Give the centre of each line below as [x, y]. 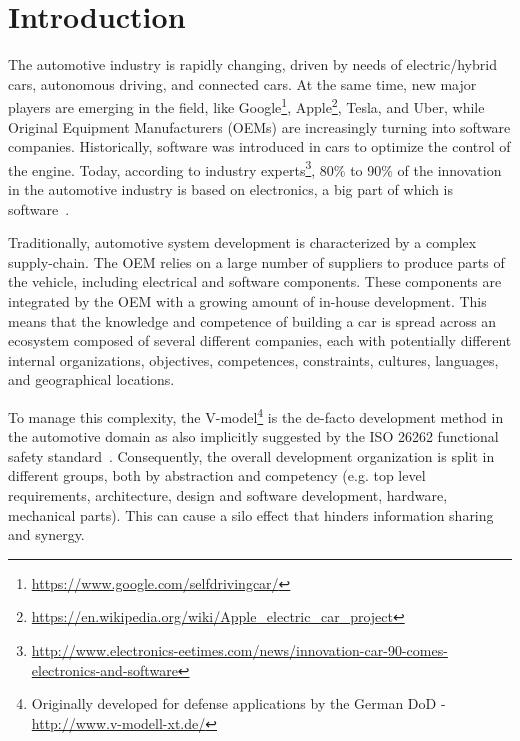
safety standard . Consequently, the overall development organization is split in [251, 455]
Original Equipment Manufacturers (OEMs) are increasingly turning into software [259, 126]
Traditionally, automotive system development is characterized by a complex [242, 242]
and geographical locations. [91, 379]
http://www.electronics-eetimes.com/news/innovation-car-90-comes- [239, 649]
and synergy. [46, 534]
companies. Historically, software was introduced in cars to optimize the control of [259, 146]
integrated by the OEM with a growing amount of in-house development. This [247, 300]
